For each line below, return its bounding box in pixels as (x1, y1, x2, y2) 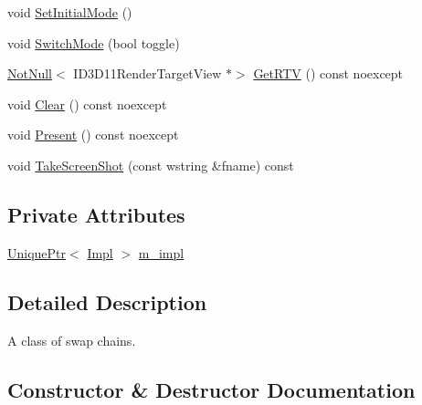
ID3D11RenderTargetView (73, 64, 222, 83)
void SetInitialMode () (7, 3, 132, 21)
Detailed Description (7, 287, 207, 316)
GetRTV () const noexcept (253, 64, 404, 83)
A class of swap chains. (7, 330, 136, 349)
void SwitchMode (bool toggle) (7, 33, 180, 52)
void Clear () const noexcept (7, 94, 167, 113)
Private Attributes (7, 200, 185, 228)
